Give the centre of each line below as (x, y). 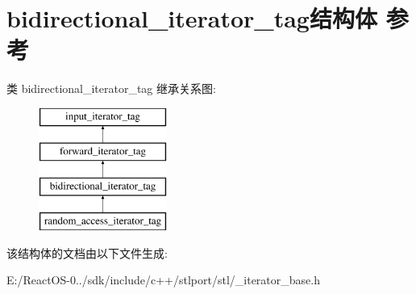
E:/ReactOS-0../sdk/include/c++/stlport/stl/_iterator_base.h (163, 280)
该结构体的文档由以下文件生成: (87, 252)
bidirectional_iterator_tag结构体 (192, 18)
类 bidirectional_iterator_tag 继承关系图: (111, 88)
